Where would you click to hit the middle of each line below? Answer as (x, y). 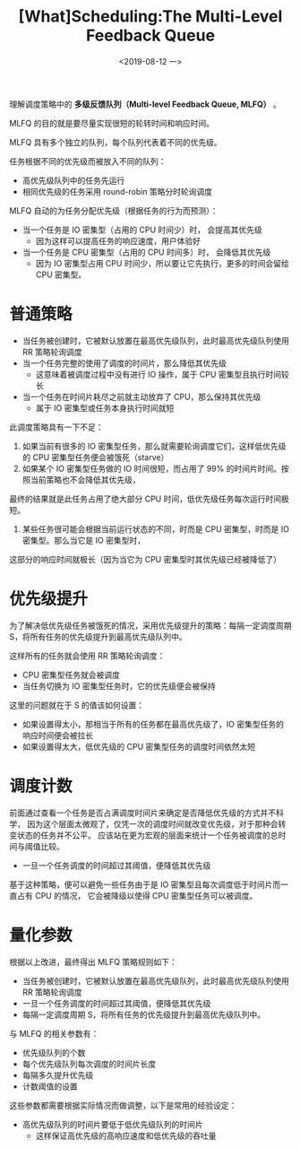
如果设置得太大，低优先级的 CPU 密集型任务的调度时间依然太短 (139, 746)
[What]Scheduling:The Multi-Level (150, 17)
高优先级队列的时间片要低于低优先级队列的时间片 (112, 1124)
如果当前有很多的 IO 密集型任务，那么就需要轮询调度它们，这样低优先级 (154, 446)
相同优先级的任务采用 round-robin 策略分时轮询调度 (117, 191)
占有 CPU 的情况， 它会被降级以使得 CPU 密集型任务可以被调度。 (137, 895)
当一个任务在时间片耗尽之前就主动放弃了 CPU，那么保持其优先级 (141, 396)
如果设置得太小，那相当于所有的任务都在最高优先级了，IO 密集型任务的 (153, 724)
